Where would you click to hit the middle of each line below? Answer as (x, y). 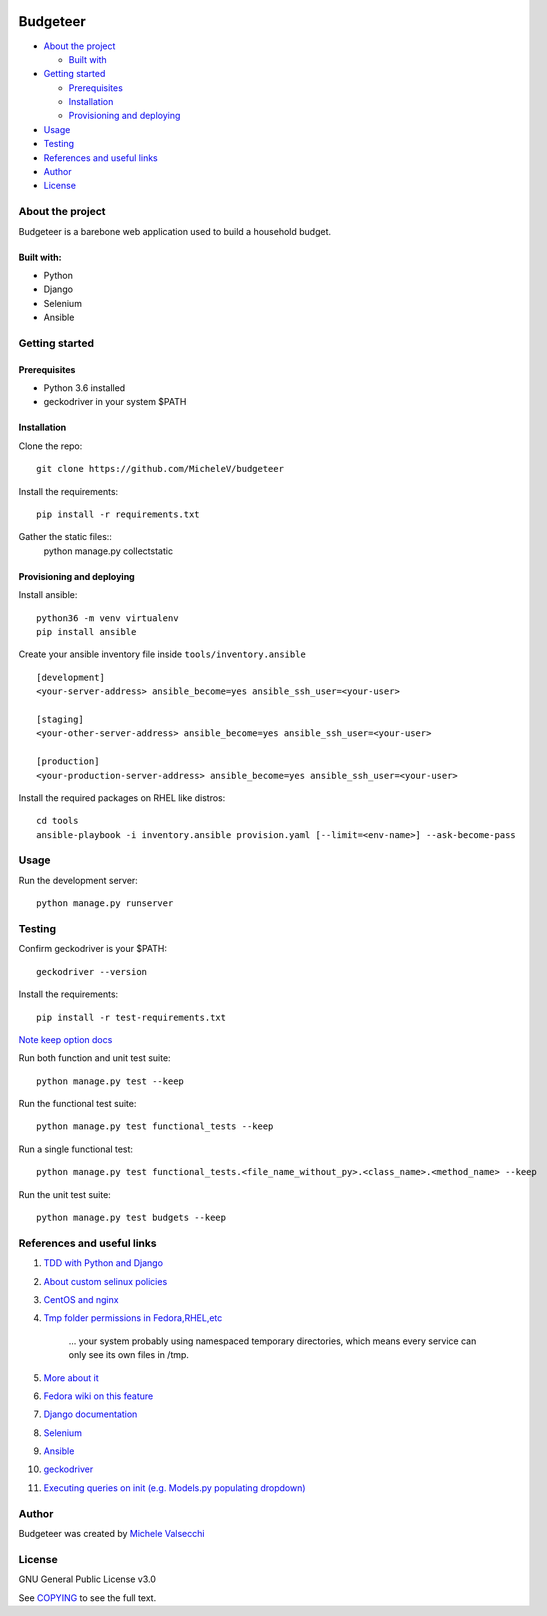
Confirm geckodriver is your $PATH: (93, 949)
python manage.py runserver (105, 903)
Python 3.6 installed (84, 388)
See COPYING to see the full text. (87, 1597)
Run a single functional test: (76, 1149)
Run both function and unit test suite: (94, 1058)
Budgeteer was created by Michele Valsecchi (111, 1533)
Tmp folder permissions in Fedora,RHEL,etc (133, 1318)
